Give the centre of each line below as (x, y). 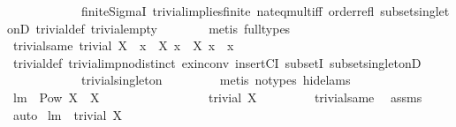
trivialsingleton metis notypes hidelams (216, 80)
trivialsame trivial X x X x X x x (123, 45)
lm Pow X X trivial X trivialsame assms (217, 97)
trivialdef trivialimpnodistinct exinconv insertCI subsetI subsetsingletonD (217, 62)
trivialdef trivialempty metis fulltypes (163, 28)
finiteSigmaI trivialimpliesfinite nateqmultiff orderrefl (228, 11)
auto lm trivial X (67, 114)
